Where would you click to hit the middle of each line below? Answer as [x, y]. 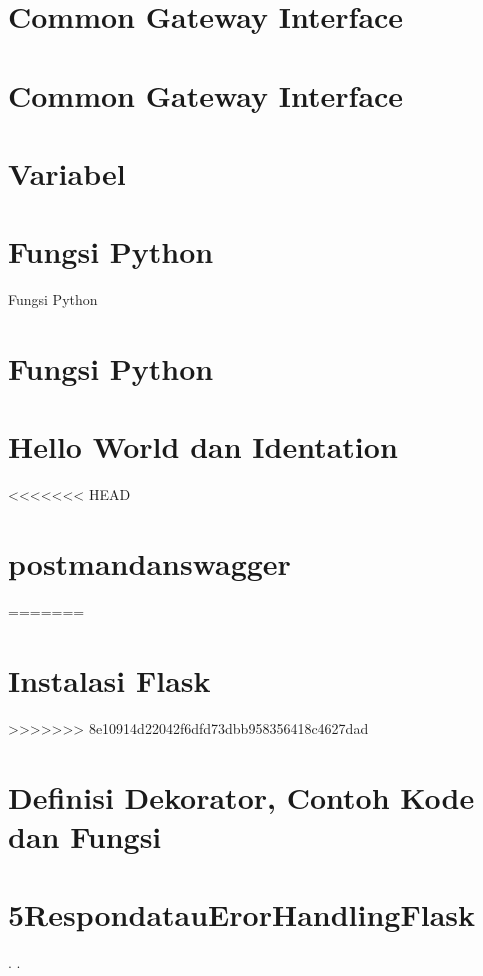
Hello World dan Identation [203, 446]
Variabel [67, 172]
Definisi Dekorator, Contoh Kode [241, 796]
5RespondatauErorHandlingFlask [241, 914]
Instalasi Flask [109, 679]
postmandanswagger [149, 563]
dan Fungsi [85, 835]
